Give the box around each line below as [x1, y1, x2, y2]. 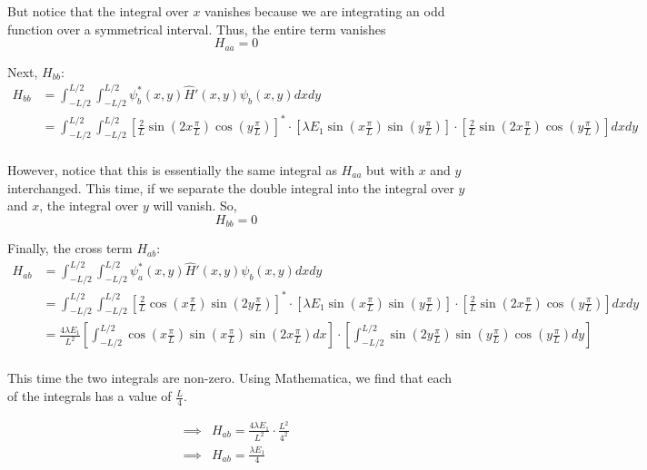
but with [366, 160, 414, 179]
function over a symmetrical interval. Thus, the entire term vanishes [7, 19, 386, 38]
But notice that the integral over [7, 2, 189, 20]
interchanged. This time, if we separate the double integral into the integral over [7, 178, 454, 197]
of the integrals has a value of [7, 387, 172, 406]
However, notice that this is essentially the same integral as [7, 160, 337, 179]
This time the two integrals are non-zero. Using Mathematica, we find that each [7, 368, 453, 387]
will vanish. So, [153, 196, 237, 215]
